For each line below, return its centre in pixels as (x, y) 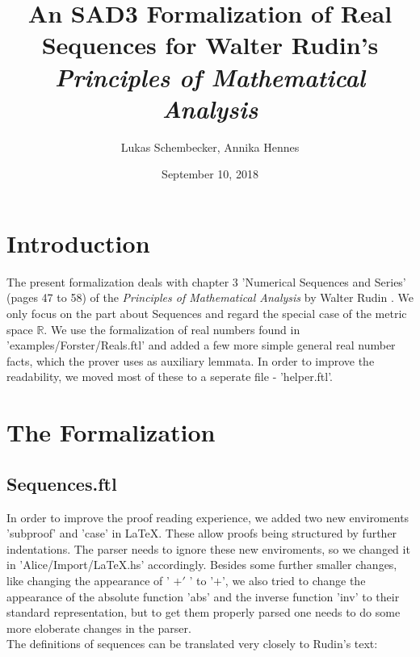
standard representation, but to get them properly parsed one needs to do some (204, 612)
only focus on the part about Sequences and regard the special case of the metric (207, 313)
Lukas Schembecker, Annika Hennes (210, 146)
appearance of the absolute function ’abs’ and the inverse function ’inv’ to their (203, 596)
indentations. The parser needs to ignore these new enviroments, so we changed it (208, 548)
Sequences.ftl (62, 483)
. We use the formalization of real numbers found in (172, 329)
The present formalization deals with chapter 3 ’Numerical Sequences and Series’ (206, 281)
